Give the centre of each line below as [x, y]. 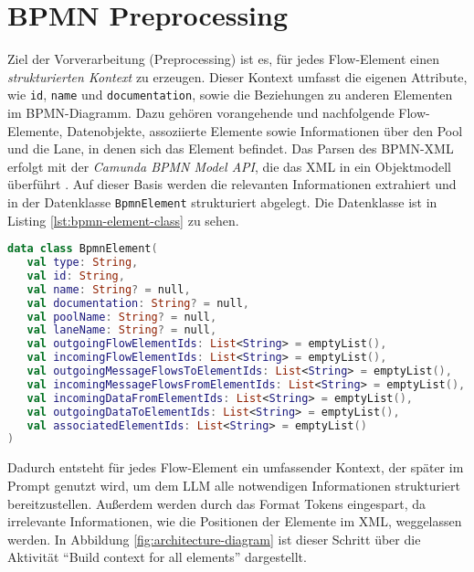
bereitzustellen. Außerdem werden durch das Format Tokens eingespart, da [217, 503]
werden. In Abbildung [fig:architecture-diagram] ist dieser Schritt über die [214, 539]
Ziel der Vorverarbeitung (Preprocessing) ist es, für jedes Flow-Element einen [223, 59]
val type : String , [83, 263]
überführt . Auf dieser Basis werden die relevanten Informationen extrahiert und [232, 184]
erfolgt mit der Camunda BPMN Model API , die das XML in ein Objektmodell [229, 166]
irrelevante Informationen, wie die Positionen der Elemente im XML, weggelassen [235, 521]
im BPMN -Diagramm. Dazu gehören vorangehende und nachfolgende [201, 112]
